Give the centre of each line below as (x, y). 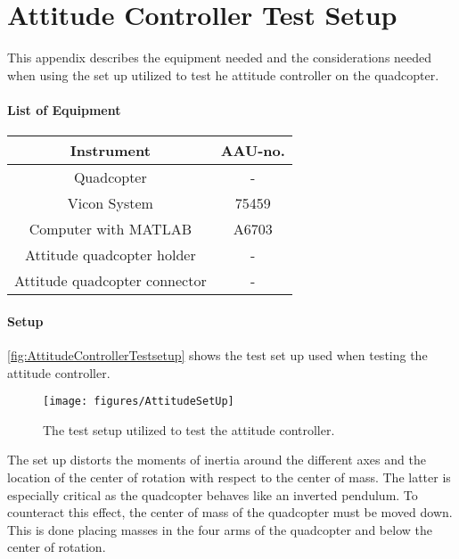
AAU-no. (253, 151)
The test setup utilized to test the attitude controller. (189, 429)
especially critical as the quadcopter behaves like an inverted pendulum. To (213, 494)
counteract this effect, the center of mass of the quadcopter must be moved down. (230, 512)
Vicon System (110, 203)
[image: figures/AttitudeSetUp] (139, 402)
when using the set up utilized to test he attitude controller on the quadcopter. (223, 74)
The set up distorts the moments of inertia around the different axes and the (217, 460)
